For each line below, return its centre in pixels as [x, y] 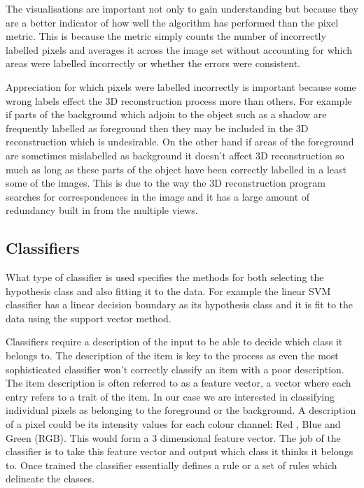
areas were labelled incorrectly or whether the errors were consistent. [153, 63]
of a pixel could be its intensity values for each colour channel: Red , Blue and [173, 424]
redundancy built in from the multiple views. [102, 210]
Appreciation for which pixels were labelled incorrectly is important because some [181, 86]
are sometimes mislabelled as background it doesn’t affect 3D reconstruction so [175, 155]
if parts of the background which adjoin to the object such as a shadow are [166, 114]
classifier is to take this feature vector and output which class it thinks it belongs [180, 451]
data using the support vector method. [89, 318]
